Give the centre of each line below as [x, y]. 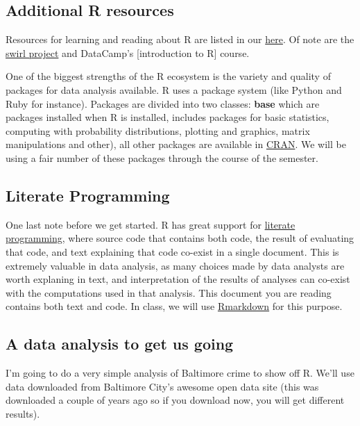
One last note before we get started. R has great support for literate [151, 224]
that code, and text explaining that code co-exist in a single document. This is [172, 251]
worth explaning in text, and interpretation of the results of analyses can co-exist [178, 279]
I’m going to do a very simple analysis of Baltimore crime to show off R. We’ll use [180, 373]
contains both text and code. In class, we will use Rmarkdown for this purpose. [174, 306]
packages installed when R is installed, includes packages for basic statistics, [168, 117]
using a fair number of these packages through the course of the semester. [162, 157]
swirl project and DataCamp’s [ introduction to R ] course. [128, 52]
